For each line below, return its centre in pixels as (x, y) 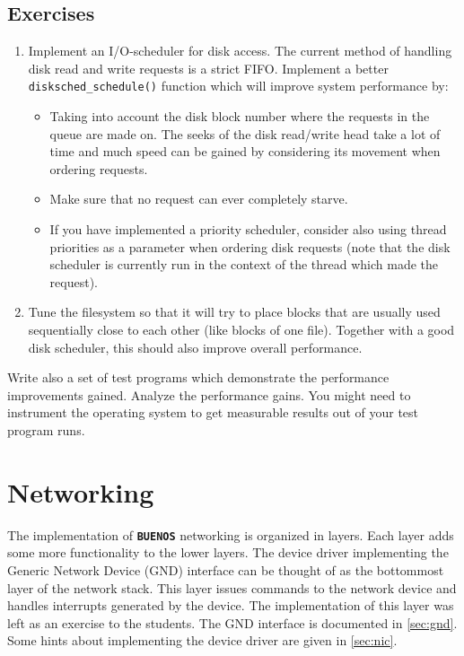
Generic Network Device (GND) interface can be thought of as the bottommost (226, 569)
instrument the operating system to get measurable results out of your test (213, 412)
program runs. (46, 429)
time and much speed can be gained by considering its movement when (245, 151)
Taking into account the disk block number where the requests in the (240, 116)
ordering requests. (99, 168)
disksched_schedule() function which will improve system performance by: (238, 86)
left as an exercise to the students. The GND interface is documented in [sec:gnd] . (232, 622)
